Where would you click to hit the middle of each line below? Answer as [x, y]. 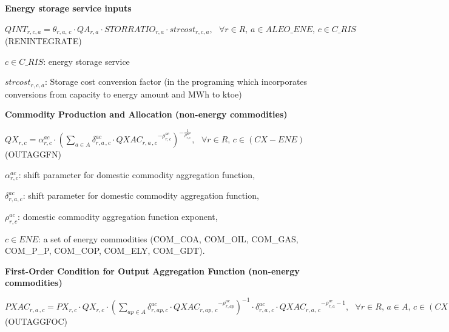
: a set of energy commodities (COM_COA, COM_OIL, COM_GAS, [168, 238]
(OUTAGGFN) [33, 154]
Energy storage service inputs [68, 8]
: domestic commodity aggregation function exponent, [118, 216]
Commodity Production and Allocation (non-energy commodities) [146, 114]
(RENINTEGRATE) [43, 41]
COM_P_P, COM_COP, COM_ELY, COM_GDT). [105, 251]
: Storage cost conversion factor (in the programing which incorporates [176, 81]
